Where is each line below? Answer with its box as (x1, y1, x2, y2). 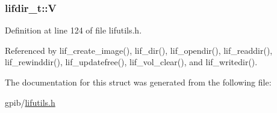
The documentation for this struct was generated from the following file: (5, 76, 272, 88)
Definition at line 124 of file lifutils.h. (5, 24, 142, 36)
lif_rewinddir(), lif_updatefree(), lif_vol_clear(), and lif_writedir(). (5, 56, 258, 68)
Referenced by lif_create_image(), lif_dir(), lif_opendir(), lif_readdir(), (5, 44, 273, 56)
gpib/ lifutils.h (5, 96, 55, 108)
